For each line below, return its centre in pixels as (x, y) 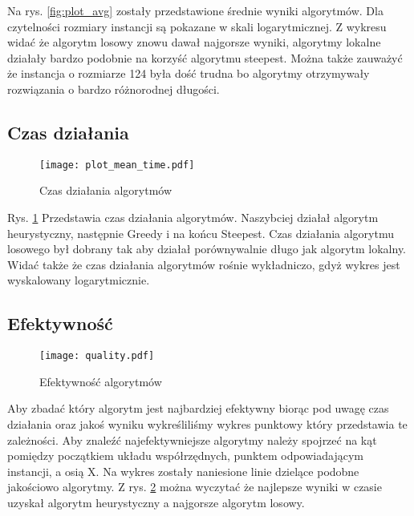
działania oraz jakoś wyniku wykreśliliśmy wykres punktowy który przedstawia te (207, 424)
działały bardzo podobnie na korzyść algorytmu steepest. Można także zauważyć (205, 57)
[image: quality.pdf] (97, 356)
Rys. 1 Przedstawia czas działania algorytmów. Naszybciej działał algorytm (193, 218)
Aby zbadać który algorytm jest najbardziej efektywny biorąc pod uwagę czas (198, 408)
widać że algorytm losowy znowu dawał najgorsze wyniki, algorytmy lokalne (194, 42)
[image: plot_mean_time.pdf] (117, 165)
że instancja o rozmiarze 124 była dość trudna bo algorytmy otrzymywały (189, 73)
